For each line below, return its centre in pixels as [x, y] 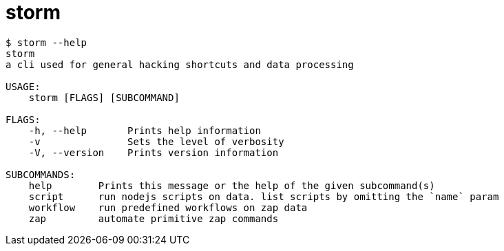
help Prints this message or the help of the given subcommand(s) [232, 185]
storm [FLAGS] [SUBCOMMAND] [104, 97]
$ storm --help [46, 42]
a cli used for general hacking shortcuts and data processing [180, 64]
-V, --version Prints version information [154, 152]
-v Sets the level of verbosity [156, 141]
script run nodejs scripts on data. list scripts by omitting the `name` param [264, 196]
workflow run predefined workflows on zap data [168, 207]
